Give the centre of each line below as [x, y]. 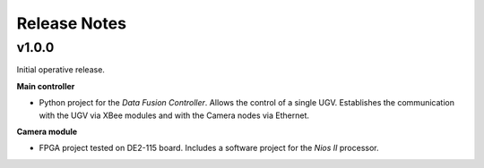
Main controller [46, 86]
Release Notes [72, 23]
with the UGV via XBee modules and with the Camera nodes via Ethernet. [174, 115]
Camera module [47, 131]
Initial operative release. [60, 70]
